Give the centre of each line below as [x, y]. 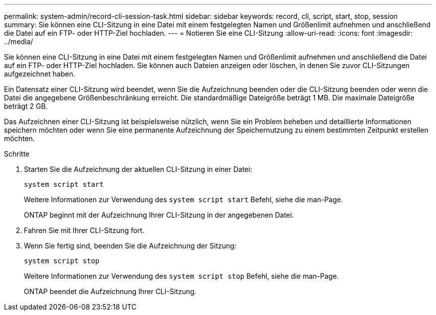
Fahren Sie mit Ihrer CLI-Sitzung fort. [84, 230]
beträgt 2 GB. [26, 106]
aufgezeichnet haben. [40, 74]
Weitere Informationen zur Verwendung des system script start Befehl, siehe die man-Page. [184, 199]
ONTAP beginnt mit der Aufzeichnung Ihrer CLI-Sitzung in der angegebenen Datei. [159, 215]
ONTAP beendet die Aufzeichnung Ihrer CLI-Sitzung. [110, 291]
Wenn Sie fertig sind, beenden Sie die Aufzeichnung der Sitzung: [130, 246]
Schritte [17, 154]
